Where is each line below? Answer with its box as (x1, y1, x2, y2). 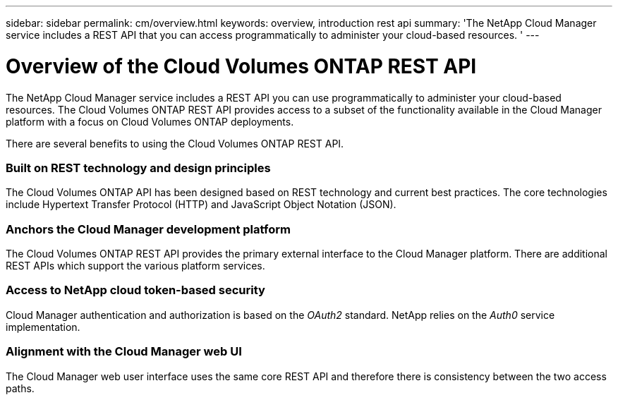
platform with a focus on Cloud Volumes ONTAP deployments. (6, 115, 294, 128)
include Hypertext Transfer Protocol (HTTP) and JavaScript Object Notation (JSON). (6, 198, 396, 211)
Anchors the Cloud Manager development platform (6, 222, 291, 236)
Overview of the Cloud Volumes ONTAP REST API (6, 54, 477, 78)
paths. (6, 382, 35, 394)
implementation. (6, 320, 80, 333)
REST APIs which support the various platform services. (6, 260, 265, 272)
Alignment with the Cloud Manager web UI (6, 344, 242, 359)
